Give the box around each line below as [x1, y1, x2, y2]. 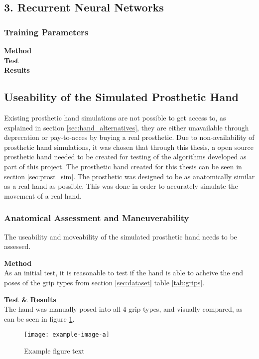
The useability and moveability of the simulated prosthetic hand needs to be [4, 231, 237, 241]
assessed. [4, 241, 31, 251]
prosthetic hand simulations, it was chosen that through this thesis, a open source [4, 141, 254, 152]
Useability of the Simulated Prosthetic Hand [4, 89, 239, 105]
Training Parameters [4, 25, 89, 38]
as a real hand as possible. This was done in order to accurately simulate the [4, 181, 238, 191]
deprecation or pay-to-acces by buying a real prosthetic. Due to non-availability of [4, 132, 255, 142]
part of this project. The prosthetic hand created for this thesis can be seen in [4, 161, 242, 171]
